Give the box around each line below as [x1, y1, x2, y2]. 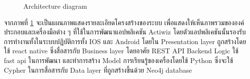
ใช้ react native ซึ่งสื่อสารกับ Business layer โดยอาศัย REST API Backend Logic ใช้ [4, 46, 239, 56]
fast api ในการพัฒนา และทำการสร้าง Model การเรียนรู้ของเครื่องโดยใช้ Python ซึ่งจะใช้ [4, 55, 233, 65]
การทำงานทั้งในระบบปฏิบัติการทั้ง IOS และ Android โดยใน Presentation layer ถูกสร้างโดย [4, 36, 246, 46]
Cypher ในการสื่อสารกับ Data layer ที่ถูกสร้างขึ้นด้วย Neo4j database [4, 64, 192, 75]
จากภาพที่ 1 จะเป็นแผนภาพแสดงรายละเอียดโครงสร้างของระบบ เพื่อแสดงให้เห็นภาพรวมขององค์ [4, 17, 244, 27]
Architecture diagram [23, 1, 87, 11]
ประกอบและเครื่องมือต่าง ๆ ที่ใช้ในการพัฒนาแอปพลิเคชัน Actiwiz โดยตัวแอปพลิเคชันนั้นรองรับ [4, 27, 246, 37]
